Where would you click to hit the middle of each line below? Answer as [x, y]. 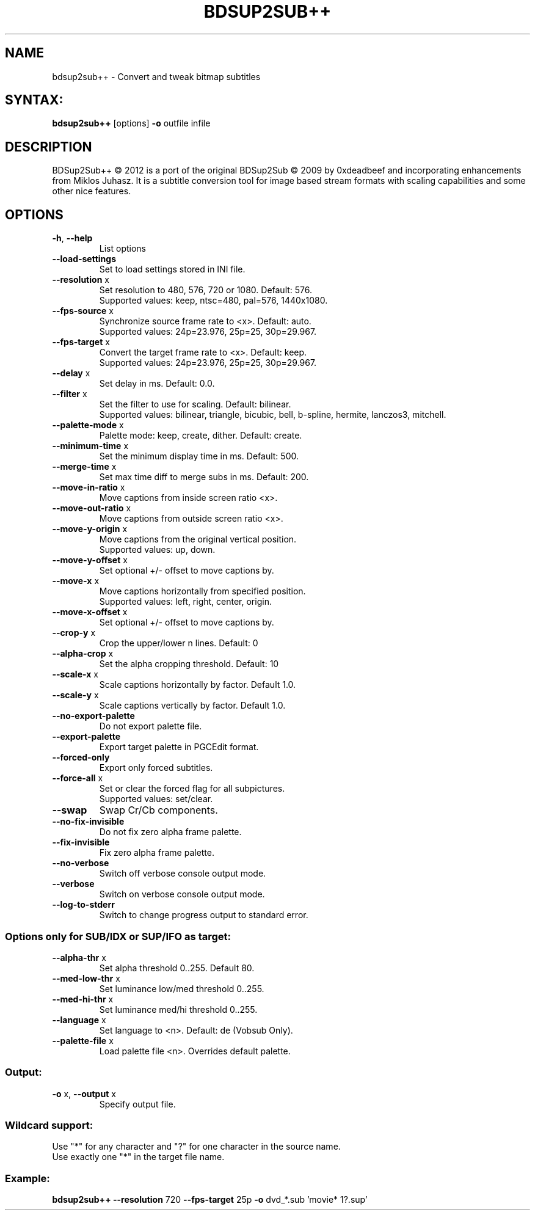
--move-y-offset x [90, 560]
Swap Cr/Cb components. [158, 810]
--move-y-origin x [90, 529]
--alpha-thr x [79, 957]
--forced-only [81, 757]
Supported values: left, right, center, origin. [185, 602]
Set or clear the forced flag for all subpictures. [192, 789]
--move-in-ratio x [89, 487]
